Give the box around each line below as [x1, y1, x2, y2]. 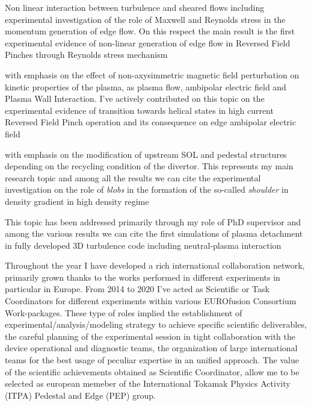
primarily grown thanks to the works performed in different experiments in [5, 270, 280, 283]
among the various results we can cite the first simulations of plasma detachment [5, 227, 303, 240]
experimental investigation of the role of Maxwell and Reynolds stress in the [5, 13, 286, 25]
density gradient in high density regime [5, 195, 149, 207]
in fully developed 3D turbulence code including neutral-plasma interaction [5, 239, 282, 251]
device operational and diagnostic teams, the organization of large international [5, 342, 298, 354]
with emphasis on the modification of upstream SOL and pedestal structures [5, 148, 287, 160]
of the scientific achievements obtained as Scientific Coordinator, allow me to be [5, 365, 300, 378]
